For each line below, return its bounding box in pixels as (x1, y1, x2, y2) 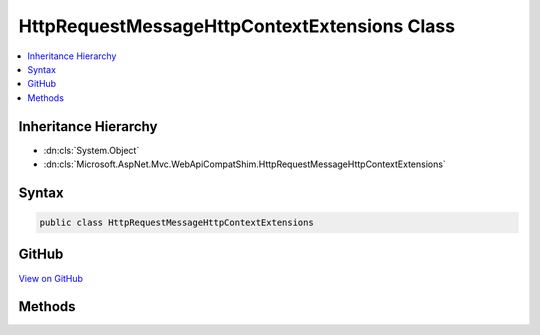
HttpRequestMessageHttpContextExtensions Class (18, 15, 455, 37)
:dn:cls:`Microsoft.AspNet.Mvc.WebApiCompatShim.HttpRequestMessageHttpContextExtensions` (43, 158, 447, 170)
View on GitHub (18, 272, 84, 284)
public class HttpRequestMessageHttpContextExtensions (39, 217, 314, 229)
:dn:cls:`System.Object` (43, 144, 140, 156)
